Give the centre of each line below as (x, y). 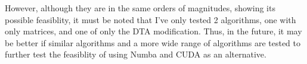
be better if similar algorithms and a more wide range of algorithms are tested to (153, 42)
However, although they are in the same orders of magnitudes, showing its (140, 8)
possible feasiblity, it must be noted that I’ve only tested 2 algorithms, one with (151, 19)
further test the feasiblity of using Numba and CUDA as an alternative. (136, 54)
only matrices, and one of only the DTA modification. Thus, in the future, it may (153, 31)
